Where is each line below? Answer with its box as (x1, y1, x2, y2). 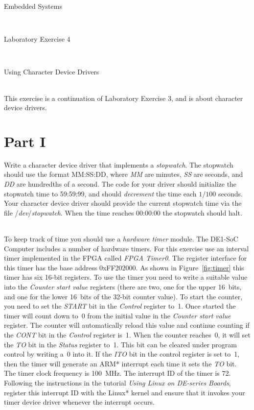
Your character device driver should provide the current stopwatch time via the (4, 198, 242, 208)
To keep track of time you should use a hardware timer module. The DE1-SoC (4, 234, 238, 244)
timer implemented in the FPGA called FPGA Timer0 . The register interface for (4, 253, 247, 263)
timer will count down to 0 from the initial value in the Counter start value (4, 310, 231, 320)
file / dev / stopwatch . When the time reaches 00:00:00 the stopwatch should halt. (4, 207, 242, 217)
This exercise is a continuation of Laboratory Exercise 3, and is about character (4, 93, 243, 103)
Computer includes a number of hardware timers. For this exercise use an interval (4, 243, 249, 253)
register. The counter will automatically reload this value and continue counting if (4, 320, 250, 330)
